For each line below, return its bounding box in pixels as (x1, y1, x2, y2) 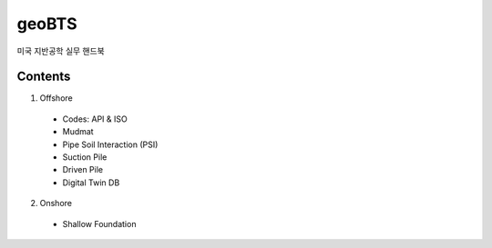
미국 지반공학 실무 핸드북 (16, 45, 105, 56)
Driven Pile (62, 164, 104, 175)
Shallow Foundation (62, 218, 137, 229)
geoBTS (16, 14, 77, 34)
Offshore (39, 93, 73, 104)
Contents (16, 69, 71, 84)
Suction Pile (62, 152, 108, 163)
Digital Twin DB (62, 177, 120, 188)
